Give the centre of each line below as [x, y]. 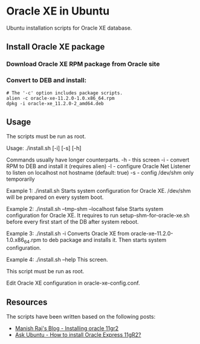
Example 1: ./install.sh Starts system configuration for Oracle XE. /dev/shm [99, 191]
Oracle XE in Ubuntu [58, 11]
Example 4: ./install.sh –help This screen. [57, 260]
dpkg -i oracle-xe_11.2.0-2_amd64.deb [55, 103]
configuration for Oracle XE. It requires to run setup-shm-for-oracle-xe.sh [98, 215]
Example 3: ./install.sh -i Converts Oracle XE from [68, 233]
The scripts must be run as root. [46, 137]
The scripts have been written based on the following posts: [81, 316]
